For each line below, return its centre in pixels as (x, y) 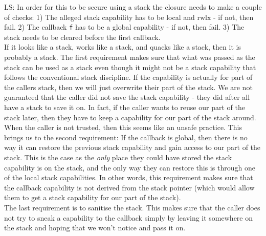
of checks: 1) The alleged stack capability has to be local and (99, 17)
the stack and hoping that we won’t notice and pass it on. (95, 228)
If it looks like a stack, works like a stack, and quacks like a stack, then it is (123, 47)
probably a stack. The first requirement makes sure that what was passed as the (130, 57)
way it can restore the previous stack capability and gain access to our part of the (132, 147)
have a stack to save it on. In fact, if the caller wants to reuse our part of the (125, 107)
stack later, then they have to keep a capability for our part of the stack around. (130, 117)
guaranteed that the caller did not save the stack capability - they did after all (127, 97)
